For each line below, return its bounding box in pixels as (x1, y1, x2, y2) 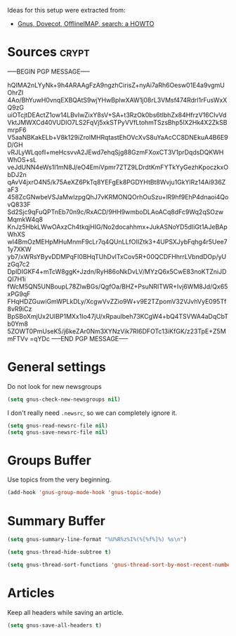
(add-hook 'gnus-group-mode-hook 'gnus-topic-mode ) (7, 489, 162, 496)
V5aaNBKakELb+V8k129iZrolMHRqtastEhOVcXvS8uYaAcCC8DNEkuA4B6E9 (7, 133, 228, 141)
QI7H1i (7, 274, 26, 283)
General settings (7, 359, 107, 375)
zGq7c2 (7, 260, 30, 268)
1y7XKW (7, 245, 32, 253)
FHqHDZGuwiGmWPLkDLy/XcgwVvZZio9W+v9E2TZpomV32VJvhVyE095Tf (7, 297, 227, 305)
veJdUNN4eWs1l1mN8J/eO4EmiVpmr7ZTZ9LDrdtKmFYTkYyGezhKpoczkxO (7, 163, 229, 171)
